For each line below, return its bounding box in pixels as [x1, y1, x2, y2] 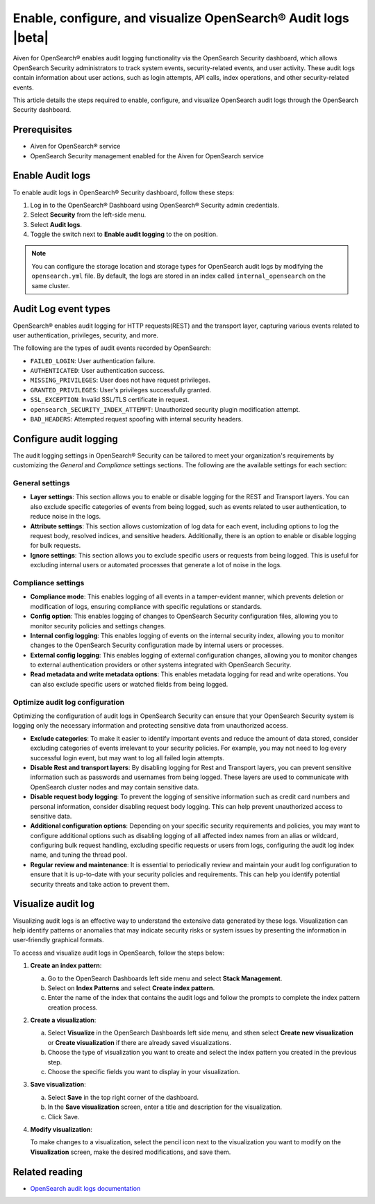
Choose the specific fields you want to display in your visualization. [47, 1068, 240, 1076]
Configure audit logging [12, 433, 118, 444]
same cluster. [31, 281, 70, 290]
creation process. [47, 1003, 98, 1012]
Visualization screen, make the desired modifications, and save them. [30, 1148, 231, 1156]
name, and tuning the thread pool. [30, 851, 128, 859]
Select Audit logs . [30, 220, 83, 228]
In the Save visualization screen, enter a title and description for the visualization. [47, 1103, 283, 1111]
